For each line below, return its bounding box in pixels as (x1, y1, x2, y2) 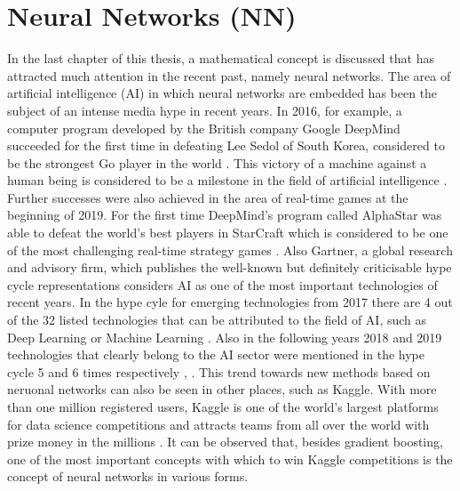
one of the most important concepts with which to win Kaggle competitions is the (7, 449, 453, 468)
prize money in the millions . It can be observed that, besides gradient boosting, (7, 432, 443, 451)
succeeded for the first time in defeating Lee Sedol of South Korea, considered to (7, 136, 445, 155)
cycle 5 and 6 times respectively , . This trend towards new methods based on (7, 362, 431, 381)
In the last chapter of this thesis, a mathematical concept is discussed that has (7, 49, 434, 68)
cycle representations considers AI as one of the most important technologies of (7, 275, 438, 294)
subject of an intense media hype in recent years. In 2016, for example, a (7, 101, 402, 119)
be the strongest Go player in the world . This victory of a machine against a (7, 153, 427, 172)
